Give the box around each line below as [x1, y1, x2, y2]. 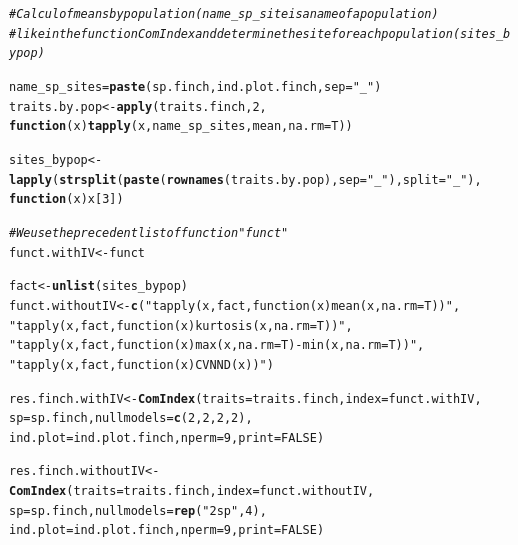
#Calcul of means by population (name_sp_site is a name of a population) [9, 7, 439, 21]
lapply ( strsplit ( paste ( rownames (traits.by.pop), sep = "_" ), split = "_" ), [9, 172, 482, 187]
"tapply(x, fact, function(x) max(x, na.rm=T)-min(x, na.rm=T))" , [9, 338, 425, 353]
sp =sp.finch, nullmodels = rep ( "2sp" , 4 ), [9, 503, 267, 518]
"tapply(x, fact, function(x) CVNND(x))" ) [9, 357, 274, 372]
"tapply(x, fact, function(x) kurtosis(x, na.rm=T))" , [9, 318, 353, 333]
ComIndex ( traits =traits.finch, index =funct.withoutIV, [9, 484, 375, 499]
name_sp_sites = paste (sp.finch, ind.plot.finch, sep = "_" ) [9, 79, 382, 94]
